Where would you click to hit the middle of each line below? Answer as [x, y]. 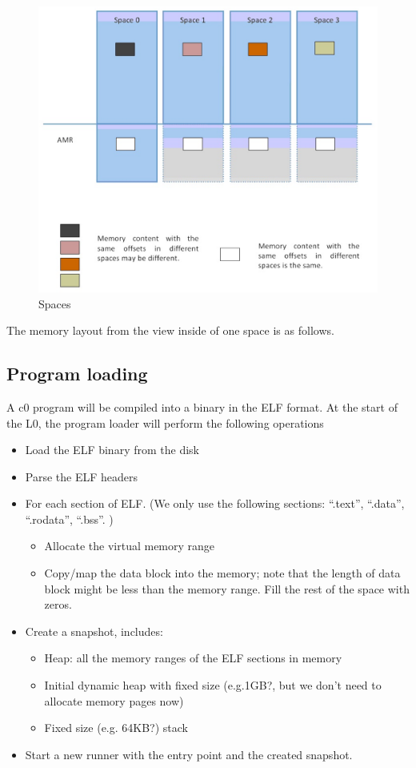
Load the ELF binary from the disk [112, 450]
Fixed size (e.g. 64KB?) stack [116, 728]
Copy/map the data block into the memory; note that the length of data [222, 573]
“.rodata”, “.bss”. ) [69, 519]
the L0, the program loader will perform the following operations [165, 422]
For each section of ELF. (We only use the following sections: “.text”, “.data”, [215, 503]
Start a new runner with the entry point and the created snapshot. [189, 754]
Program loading [77, 374]
